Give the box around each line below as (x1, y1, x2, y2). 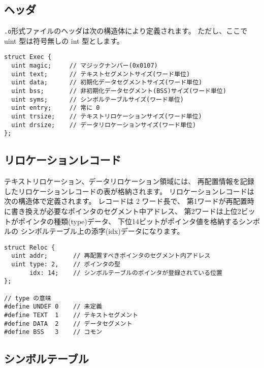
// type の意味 (4, 294, 51, 302)
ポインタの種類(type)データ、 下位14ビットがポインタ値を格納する (18, 216, 239, 226)
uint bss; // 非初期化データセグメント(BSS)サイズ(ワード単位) (11, 87, 226, 95)
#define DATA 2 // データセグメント (4, 320, 133, 327)
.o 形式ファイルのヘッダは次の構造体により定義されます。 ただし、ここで (4, 25, 248, 36)
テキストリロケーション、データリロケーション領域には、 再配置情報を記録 (4, 176, 254, 187)
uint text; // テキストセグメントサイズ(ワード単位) (11, 70, 190, 78)
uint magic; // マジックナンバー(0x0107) (11, 62, 158, 70)
